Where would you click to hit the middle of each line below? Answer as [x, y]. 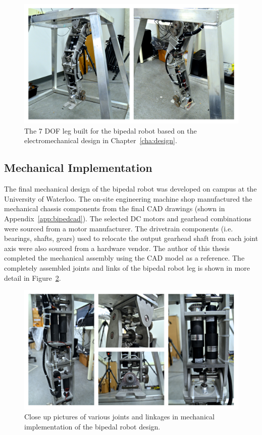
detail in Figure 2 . [33, 277]
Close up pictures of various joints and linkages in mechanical [119, 417]
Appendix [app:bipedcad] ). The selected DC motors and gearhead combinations [128, 219]
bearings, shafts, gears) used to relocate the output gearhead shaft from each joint [131, 238]
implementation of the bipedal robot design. [92, 426]
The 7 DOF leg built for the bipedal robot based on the [111, 130]
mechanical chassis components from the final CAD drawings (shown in [115, 208]
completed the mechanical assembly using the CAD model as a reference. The [124, 258]
